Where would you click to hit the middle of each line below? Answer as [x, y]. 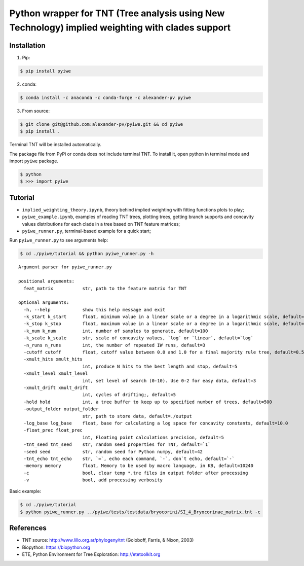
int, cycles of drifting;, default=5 [129, 395]
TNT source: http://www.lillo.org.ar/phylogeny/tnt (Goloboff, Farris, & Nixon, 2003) [108, 540]
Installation [27, 45]
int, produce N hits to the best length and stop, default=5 [160, 366]
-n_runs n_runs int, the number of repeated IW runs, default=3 [115, 345]
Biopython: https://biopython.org [56, 547]
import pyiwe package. [34, 161]
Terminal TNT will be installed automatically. [55, 145]
